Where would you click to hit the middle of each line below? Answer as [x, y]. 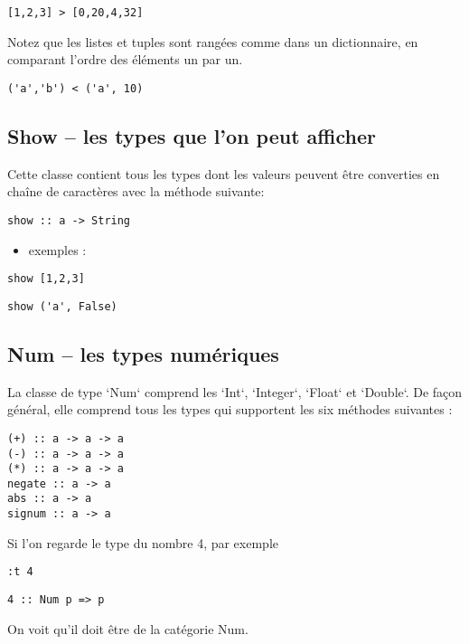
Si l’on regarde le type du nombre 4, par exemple [143, 542]
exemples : [57, 249]
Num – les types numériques [143, 353]
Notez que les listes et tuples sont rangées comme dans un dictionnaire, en [213, 41]
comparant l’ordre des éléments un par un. [125, 59]
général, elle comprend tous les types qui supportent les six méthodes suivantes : [230, 409]
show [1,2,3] [46, 279]
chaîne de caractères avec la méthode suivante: [136, 191]
